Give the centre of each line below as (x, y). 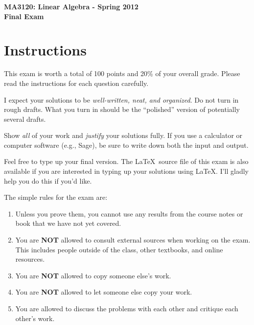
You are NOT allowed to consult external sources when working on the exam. (133, 240)
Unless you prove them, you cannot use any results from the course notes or (129, 213)
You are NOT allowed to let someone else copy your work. (104, 292)
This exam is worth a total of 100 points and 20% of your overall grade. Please (122, 73)
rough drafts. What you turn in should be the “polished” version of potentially (122, 109)
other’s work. (35, 318)
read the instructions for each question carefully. (76, 83)
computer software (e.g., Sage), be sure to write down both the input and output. (126, 145)
